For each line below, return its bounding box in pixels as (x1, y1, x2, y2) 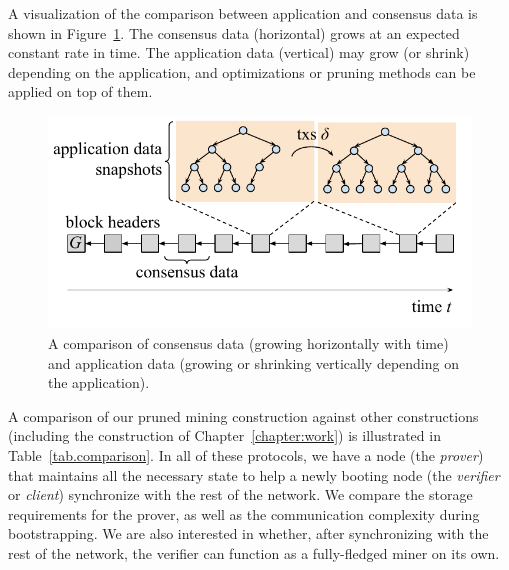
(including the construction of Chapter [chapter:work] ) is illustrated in (8, 425, 441, 446)
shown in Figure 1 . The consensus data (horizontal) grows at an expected (8, 22, 460, 43)
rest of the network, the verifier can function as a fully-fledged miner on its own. (8, 542, 500, 563)
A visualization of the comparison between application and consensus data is (8, 3, 478, 23)
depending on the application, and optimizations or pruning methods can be (8, 61, 476, 82)
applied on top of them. (8, 81, 153, 102)
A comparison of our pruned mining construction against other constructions (8, 405, 479, 426)
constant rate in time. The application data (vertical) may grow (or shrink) (8, 42, 470, 63)
